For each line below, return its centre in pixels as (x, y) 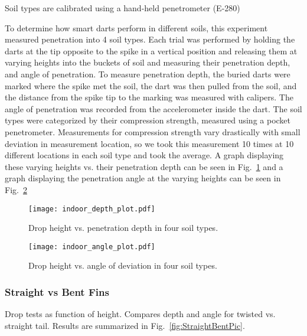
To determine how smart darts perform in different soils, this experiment (136, 27)
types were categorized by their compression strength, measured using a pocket (148, 120)
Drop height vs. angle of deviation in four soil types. (123, 265)
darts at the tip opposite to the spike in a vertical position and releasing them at (151, 50)
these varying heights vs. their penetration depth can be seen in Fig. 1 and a (144, 166)
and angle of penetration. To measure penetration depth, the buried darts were (148, 74)
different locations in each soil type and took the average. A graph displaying (144, 155)
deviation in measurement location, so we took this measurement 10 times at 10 (149, 143)
